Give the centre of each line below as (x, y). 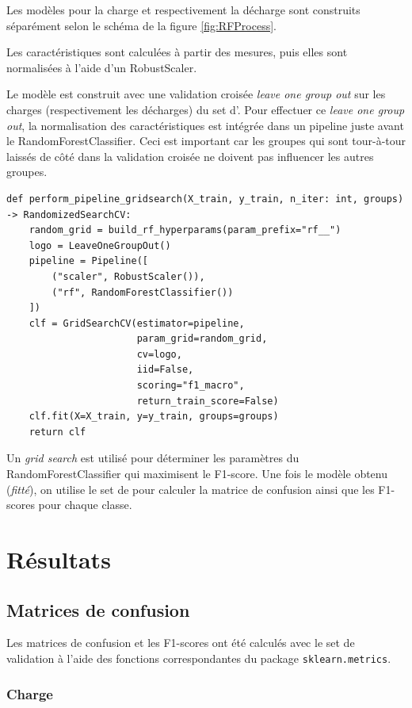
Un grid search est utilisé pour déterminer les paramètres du (153, 458)
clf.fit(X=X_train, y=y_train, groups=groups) (154, 417)
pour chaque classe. (85, 505)
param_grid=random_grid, (202, 339)
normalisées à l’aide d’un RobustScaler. (102, 67)
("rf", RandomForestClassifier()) (143, 292)
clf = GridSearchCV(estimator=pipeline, (137, 323)
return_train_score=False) (208, 401)
